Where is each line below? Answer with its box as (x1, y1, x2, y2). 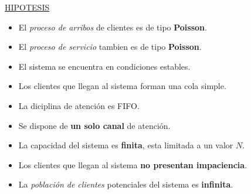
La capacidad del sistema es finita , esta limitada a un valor (18, 139, 233, 151)
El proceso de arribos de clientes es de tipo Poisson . (18, 21, 207, 33)
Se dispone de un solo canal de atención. (18, 119, 171, 131)
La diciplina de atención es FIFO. (18, 99, 140, 111)
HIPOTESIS (5, 1, 50, 13)
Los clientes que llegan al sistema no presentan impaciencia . (18, 158, 247, 171)
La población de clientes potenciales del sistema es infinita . (18, 178, 233, 190)
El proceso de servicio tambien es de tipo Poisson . (18, 40, 202, 53)
